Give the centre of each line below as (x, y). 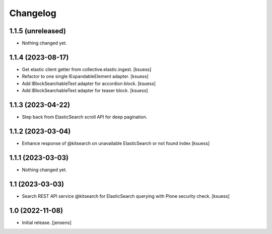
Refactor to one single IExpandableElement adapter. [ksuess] (85, 76)
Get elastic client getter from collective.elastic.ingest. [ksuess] (87, 69)
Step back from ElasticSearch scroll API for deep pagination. (85, 117)
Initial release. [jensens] (47, 222)
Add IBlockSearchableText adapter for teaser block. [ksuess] (85, 91)
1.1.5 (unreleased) (38, 31)
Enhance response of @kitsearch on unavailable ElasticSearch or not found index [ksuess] (116, 143)
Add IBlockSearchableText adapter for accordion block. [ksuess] (89, 84)
